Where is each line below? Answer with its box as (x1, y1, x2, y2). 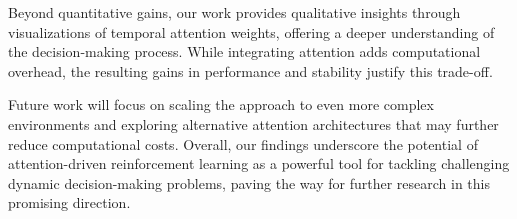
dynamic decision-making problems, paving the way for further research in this (8, 172, 491, 193)
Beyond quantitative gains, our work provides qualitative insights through (8, 2, 461, 22)
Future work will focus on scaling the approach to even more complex (8, 94, 434, 115)
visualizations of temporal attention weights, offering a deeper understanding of (8, 21, 495, 42)
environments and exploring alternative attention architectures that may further (8, 113, 499, 134)
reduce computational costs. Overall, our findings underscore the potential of (8, 133, 478, 154)
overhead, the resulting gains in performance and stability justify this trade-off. (8, 60, 493, 81)
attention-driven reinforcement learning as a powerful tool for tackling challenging (8, 153, 510, 174)
